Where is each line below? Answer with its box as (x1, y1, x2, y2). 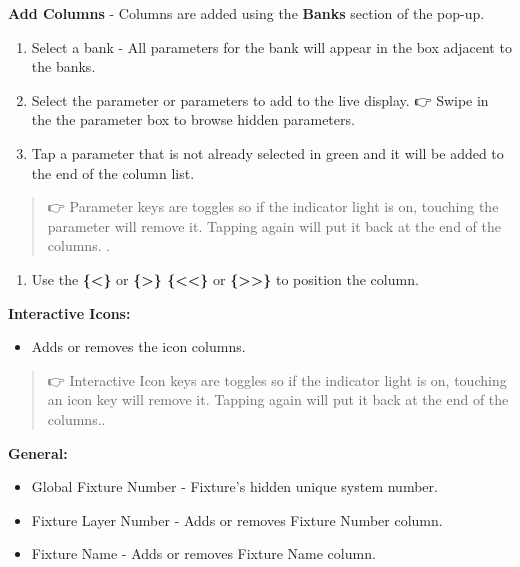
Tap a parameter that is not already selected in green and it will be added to (31, 142, 504, 163)
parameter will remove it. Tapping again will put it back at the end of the (47, 215, 501, 236)
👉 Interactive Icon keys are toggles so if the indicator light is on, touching (47, 369, 507, 390)
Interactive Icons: (8, 302, 131, 323)
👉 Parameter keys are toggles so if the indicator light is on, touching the (47, 196, 499, 217)
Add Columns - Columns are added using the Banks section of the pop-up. (8, 3, 485, 23)
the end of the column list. (31, 162, 195, 183)
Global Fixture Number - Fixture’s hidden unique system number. (31, 476, 438, 497)
